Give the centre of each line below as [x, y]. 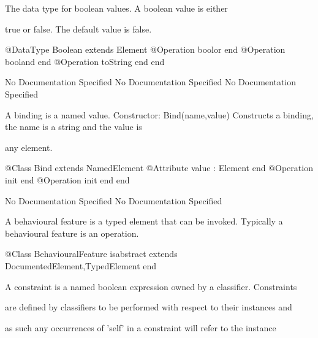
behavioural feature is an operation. [72, 233]
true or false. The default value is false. [78, 29]
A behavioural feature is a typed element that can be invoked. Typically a [144, 221]
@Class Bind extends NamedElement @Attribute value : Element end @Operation [159, 168]
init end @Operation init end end [67, 179]
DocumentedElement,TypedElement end [81, 265]
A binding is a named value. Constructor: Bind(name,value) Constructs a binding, [159, 114]
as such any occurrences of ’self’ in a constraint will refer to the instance [141, 327]
